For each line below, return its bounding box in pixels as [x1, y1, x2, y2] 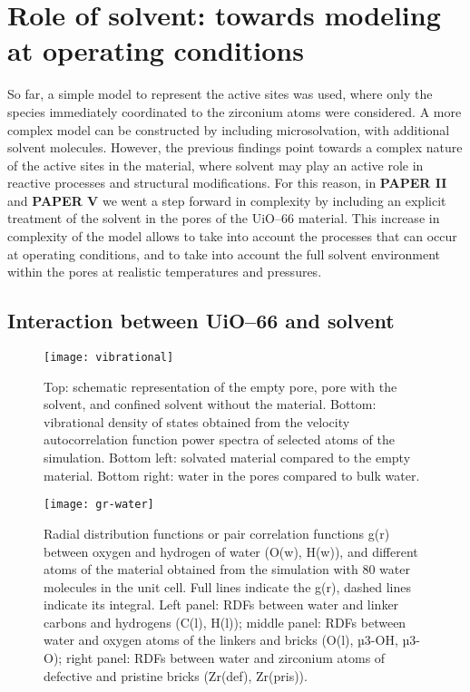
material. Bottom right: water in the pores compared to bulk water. [44, 465, 420, 484]
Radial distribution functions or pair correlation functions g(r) [44, 523, 390, 542]
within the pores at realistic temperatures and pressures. [7, 262, 322, 281]
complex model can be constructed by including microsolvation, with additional [7, 120, 450, 139]
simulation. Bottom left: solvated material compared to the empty [44, 448, 411, 467]
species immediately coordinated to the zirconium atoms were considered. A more [7, 102, 462, 121]
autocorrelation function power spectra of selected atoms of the [44, 430, 395, 449]
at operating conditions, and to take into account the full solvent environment [7, 244, 441, 263]
